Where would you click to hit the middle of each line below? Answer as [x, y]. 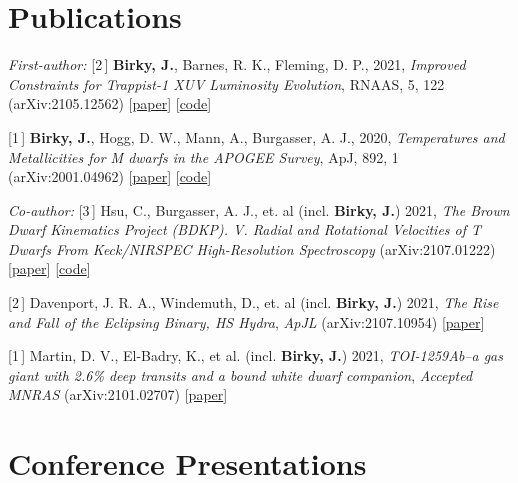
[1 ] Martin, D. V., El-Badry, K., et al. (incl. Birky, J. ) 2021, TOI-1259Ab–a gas [255, 355]
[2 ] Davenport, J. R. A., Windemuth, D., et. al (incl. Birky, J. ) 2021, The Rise [253, 302]
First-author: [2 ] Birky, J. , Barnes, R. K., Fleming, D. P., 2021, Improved [237, 64]
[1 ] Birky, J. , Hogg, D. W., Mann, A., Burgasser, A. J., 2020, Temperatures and [256, 136]
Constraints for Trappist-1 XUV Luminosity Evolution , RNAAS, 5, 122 [226, 83]
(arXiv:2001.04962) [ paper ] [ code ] [110, 176]
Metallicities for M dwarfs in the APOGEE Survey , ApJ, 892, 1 [203, 156]
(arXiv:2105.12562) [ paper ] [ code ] [110, 103]
